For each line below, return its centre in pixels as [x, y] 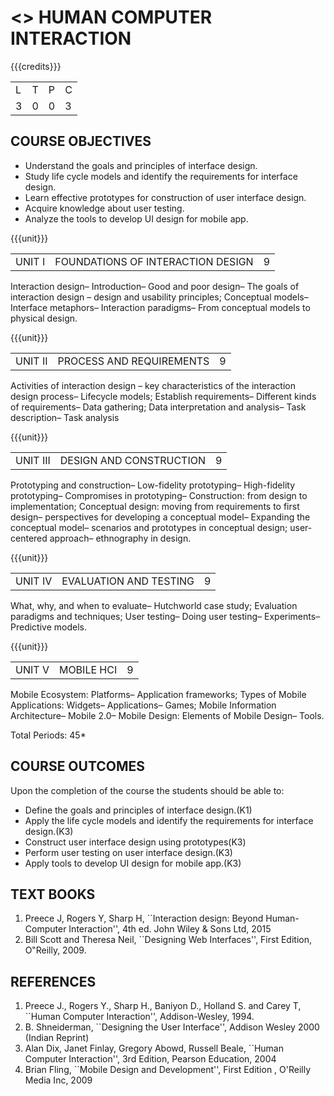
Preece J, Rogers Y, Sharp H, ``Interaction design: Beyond [144, 918]
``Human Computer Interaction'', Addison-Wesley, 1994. [139, 1017]
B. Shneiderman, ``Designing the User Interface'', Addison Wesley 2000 [172, 1027]
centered [29, 538]
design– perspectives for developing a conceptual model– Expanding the [160, 517]
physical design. [44, 318]
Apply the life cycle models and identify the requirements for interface [169, 820]
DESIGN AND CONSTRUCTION [133, 460]
